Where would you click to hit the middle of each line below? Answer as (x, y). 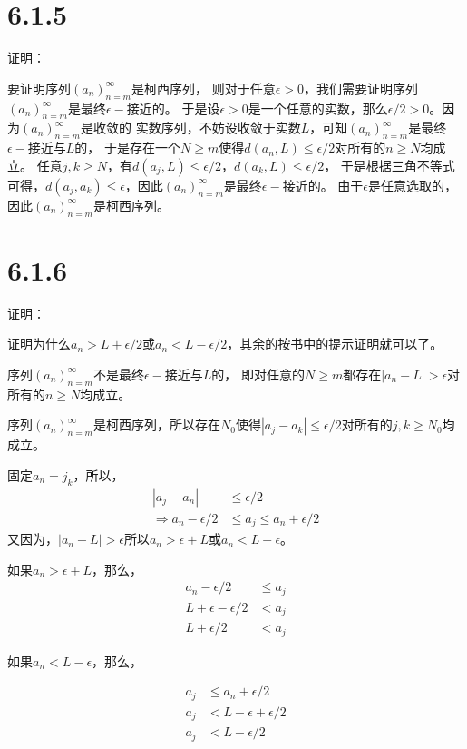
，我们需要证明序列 (361, 88)
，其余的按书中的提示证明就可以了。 (335, 344)
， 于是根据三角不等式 (389, 165)
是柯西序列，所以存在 (156, 424)
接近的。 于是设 (173, 108)
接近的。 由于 (323, 185)
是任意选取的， (413, 185)
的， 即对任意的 (258, 374)
